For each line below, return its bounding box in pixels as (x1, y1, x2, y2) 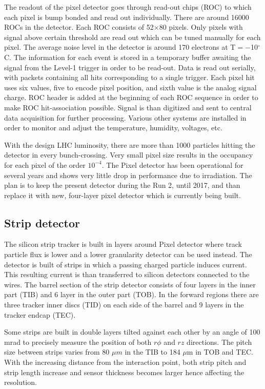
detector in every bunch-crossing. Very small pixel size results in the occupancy (4, 149, 253, 160)
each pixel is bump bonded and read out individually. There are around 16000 (4, 11, 249, 22)
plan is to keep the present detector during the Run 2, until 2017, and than (4, 180, 240, 190)
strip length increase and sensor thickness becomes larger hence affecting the (4, 366, 244, 377)
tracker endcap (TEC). (4, 309, 76, 320)
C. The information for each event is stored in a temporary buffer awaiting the (4, 51, 251, 62)
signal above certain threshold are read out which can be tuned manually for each (4, 31, 261, 42)
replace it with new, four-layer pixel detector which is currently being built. (4, 189, 241, 200)
